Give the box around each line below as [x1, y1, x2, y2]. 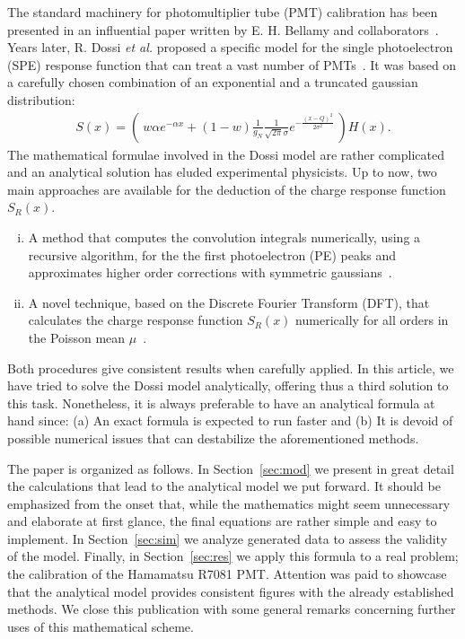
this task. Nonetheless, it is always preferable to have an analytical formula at [7, 393, 435, 412]
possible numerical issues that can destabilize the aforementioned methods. [7, 428, 419, 447]
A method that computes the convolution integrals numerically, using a [28, 227, 421, 246]
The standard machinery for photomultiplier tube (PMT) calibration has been [7, 3, 438, 21]
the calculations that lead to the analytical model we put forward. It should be [7, 477, 441, 495]
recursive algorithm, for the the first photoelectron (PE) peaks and [28, 245, 397, 264]
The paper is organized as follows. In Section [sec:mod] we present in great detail [7, 459, 454, 477]
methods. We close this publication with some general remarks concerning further [7, 600, 456, 618]
